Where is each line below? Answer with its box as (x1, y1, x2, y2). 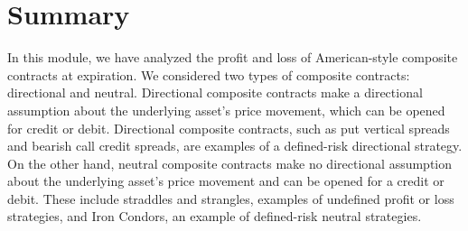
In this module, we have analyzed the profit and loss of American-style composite (7, 48, 458, 67)
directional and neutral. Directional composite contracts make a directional (7, 83, 423, 102)
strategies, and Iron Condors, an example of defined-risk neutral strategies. (7, 207, 422, 226)
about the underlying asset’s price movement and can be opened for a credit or (7, 171, 445, 190)
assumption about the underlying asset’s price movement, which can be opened (7, 100, 445, 119)
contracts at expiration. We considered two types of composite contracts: (7, 65, 410, 84)
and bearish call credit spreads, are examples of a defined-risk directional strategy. (7, 136, 463, 155)
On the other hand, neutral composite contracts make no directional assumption (7, 153, 453, 172)
